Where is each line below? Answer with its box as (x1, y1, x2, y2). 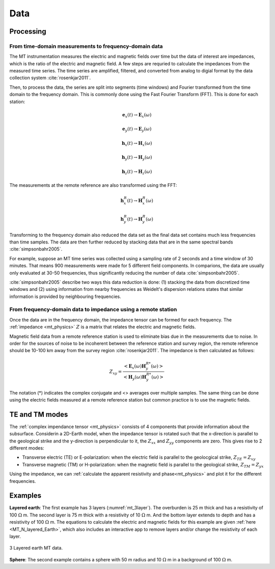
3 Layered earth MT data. (9, 545, 63, 551)
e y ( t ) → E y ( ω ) (122, 126, 152, 133)
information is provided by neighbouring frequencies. (9, 293, 122, 300)
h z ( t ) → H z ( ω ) (121, 169, 152, 176)
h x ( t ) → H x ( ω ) (121, 140, 152, 147)
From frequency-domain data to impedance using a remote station (9, 306, 177, 313)
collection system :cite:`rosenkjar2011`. (9, 75, 91, 81)
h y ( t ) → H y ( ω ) (121, 155, 152, 162)
